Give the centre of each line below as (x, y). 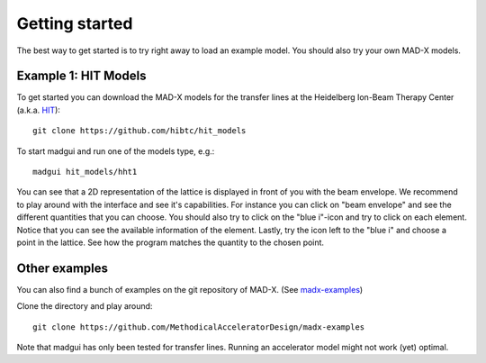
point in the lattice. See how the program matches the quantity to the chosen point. (170, 242)
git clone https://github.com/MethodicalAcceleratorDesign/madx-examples (199, 327)
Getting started (75, 23)
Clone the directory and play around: (85, 306)
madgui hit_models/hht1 (85, 172)
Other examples (62, 268)
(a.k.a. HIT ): (38, 110)
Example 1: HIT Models (81, 76)
